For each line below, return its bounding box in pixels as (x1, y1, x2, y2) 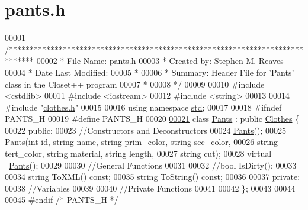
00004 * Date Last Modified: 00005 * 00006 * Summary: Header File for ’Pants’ (5, 66, 294, 78)
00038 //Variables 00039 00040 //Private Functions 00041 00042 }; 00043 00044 (5, 182, 296, 194)
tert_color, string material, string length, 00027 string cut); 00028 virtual (5, 147, 272, 160)
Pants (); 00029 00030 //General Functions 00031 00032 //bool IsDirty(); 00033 (9, 159, 297, 171)
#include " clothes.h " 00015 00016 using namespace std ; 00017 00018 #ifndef (5, 101, 282, 113)
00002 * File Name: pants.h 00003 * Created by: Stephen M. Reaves (36, 54, 284, 67)
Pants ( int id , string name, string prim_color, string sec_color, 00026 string (5, 135, 278, 148)
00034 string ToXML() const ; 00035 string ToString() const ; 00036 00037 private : (5, 170, 300, 183)
